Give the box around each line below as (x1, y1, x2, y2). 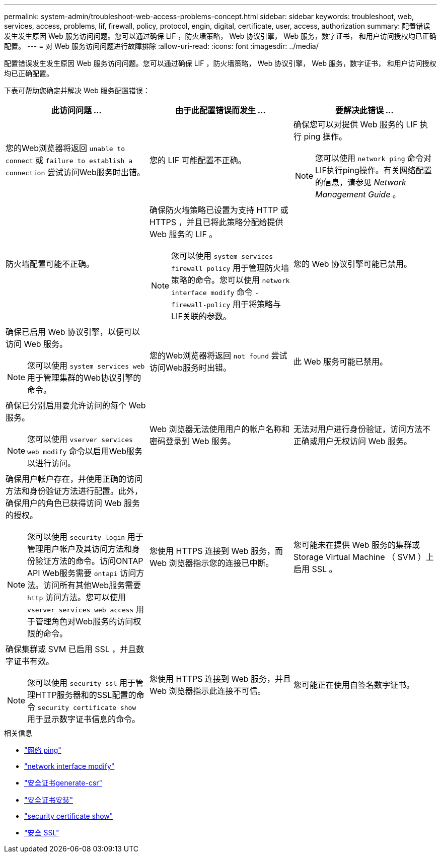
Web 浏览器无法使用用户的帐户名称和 (149, 424, 290, 434)
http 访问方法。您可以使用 (27, 592, 126, 602)
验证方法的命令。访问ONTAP (35, 556, 143, 566)
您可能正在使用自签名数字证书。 (293, 680, 414, 690)
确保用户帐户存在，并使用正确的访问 (6, 474, 143, 484)
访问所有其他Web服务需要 (43, 580, 141, 590)
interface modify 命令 (171, 287, 253, 297)
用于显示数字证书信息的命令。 (27, 714, 140, 724)
